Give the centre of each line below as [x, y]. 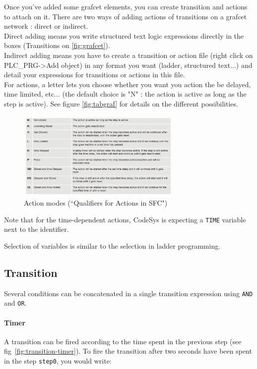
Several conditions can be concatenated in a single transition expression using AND [128, 293]
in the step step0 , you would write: [58, 361]
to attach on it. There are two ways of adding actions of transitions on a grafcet [126, 16]
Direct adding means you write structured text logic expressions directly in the [124, 35]
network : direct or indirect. [46, 26]
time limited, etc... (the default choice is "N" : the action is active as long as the [125, 94]
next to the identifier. [36, 229]
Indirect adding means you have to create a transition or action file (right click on [128, 55]
